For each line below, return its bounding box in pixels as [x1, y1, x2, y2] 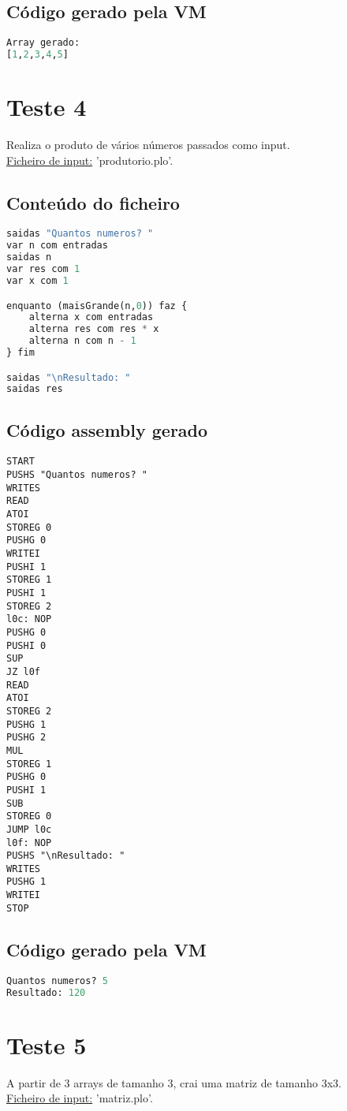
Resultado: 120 [6, 986, 86, 998]
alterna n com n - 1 [28, 335, 136, 347]
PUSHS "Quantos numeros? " [6, 469, 147, 481]
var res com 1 [6, 263, 80, 275]
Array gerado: [6, 37, 80, 49]
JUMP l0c [6, 823, 52, 835]
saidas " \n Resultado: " [6, 371, 131, 383]
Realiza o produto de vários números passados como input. [6, 136, 290, 153]
